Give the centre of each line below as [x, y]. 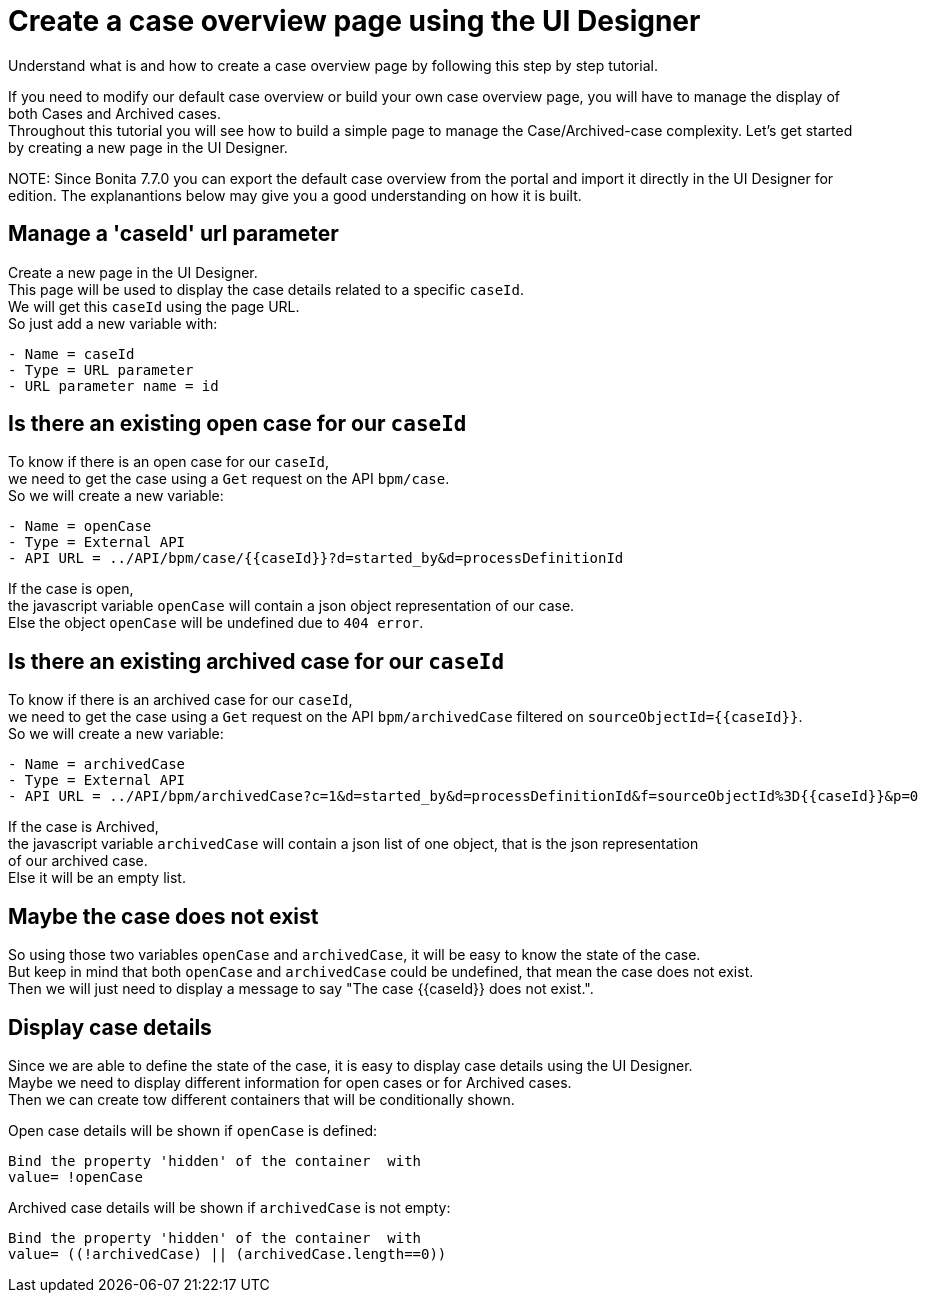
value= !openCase [75, 1176]
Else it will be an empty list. [97, 878]
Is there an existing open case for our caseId [237, 424]
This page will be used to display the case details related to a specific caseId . [266, 289]
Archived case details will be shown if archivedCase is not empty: [229, 1207]
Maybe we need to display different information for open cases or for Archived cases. [290, 1082]
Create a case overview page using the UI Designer [354, 21]
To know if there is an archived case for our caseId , [180, 700]
